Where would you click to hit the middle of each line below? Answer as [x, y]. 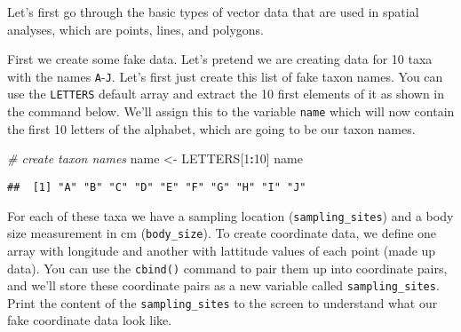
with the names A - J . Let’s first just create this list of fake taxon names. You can [225, 76]
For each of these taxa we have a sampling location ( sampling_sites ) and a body [230, 215]
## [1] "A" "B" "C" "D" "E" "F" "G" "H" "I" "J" [157, 187]
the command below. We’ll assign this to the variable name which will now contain [231, 111]
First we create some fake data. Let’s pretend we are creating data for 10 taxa [220, 59]
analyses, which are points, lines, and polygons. [136, 29]
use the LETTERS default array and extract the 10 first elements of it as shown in [226, 94]
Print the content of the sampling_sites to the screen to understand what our [223, 302]
